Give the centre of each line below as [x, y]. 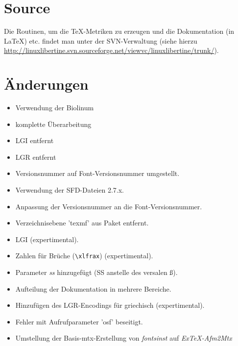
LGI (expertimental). [47, 239]
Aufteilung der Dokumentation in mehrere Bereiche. [93, 288]
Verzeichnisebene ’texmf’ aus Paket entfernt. [82, 223]
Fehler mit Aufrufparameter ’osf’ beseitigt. [79, 321]
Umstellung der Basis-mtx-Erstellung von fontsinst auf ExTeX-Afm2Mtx [124, 338]
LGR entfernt [36, 157]
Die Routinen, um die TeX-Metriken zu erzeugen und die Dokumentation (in [119, 31]
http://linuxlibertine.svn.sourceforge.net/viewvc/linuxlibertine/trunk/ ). [111, 50]
